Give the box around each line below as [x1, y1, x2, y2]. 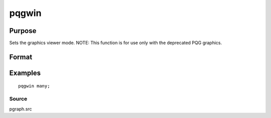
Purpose [9, 26, 37, 35]
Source [9, 95, 28, 102]
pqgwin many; [18, 83, 50, 89]
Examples [9, 68, 41, 77]
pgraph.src [9, 105, 32, 112]
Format [9, 52, 33, 61]
